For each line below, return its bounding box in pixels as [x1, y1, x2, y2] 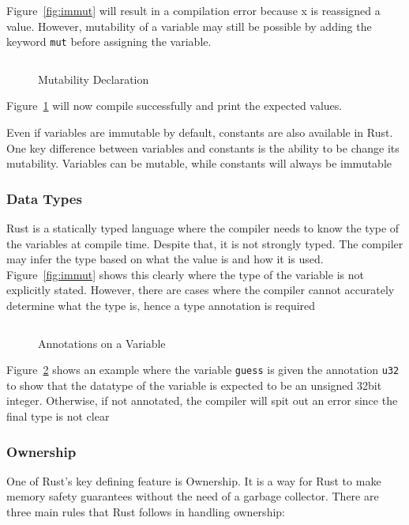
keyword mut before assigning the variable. [6, 33, 212, 50]
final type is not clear [6, 408, 110, 425]
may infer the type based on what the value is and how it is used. [6, 251, 324, 267]
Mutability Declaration [38, 70, 149, 87]
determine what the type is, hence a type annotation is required [6, 297, 316, 313]
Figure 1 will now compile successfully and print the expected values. [6, 97, 343, 114]
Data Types [6, 188, 82, 208]
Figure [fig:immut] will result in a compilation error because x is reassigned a [6, 2, 381, 18]
